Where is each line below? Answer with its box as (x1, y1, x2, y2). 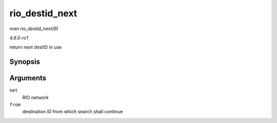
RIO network (22, 94, 49, 101)
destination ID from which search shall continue (22, 109, 123, 115)
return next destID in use (9, 44, 62, 51)
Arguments (9, 74, 47, 83)
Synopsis (9, 58, 41, 66)
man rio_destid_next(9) (9, 26, 58, 32)
